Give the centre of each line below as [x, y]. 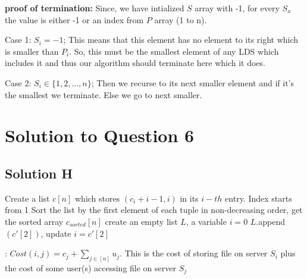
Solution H [39, 173]
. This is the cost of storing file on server [194, 253]
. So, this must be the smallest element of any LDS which [174, 51]
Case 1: [18, 40]
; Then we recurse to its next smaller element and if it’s [193, 82]
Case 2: [18, 82]
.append [270, 221]
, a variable [206, 221]
